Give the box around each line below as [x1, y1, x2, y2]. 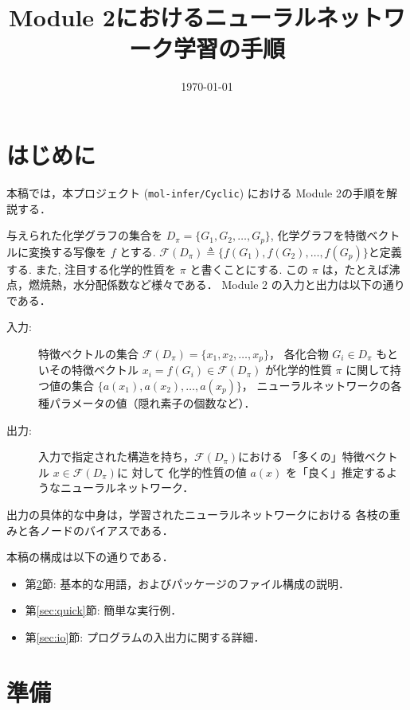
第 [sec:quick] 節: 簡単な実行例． [25, 602, 182, 618]
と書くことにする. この [189, 260, 309, 277]
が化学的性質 [264, 361, 332, 378]
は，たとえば [322, 260, 389, 277]
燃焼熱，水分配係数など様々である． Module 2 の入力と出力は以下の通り [28, 276, 405, 293]
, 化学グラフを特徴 [270, 227, 367, 244]
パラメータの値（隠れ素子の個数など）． [49, 394, 256, 411]
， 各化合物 [268, 345, 329, 361]
